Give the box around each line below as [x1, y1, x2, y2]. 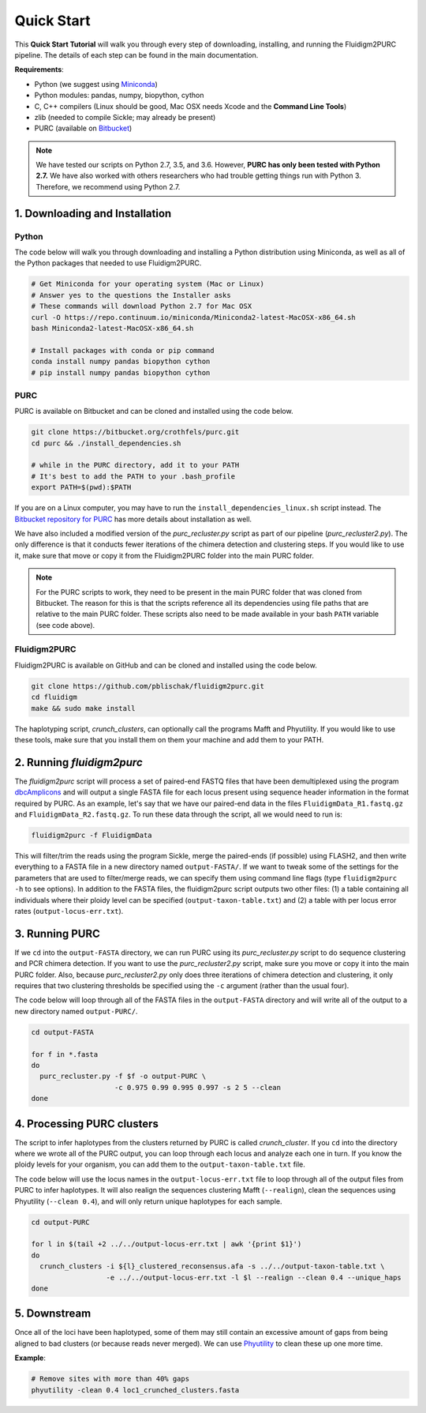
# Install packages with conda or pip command [31, 346, 215, 355]
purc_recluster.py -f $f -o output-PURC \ [39, 1072, 207, 1081]
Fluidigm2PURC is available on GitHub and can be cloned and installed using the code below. [14, 660, 317, 670]
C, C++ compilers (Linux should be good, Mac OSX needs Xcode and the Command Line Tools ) [34, 101, 347, 111]
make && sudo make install [31, 704, 136, 712]
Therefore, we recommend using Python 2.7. [35, 182, 181, 191]
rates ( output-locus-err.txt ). [14, 906, 124, 915]
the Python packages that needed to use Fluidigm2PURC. [14, 258, 202, 268]
